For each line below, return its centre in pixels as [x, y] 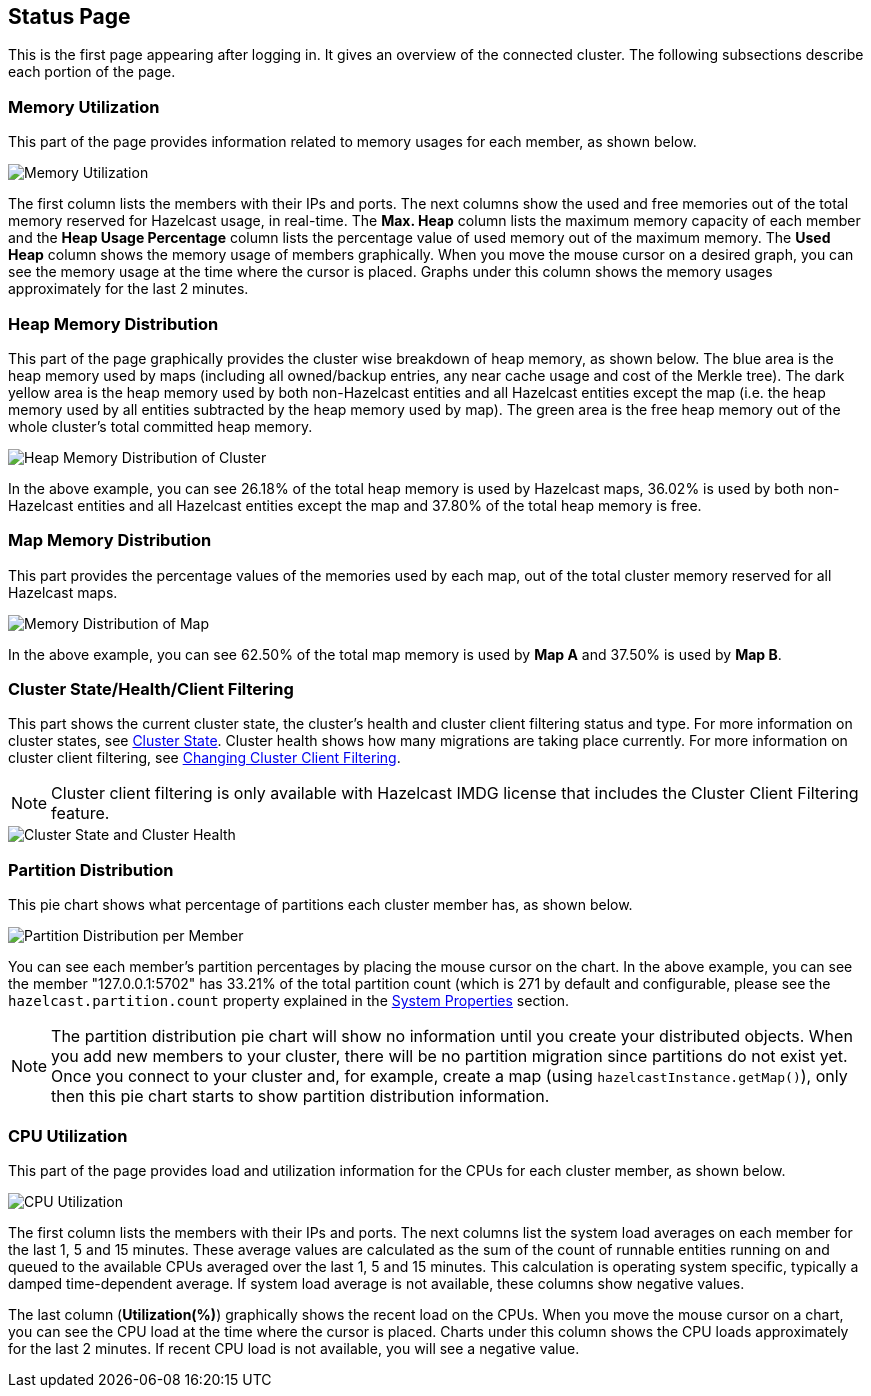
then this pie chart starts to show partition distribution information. [300, 1096]
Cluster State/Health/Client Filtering [151, 689]
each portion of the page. [92, 72]
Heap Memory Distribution [113, 323]
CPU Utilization [68, 1135]
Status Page [69, 16]
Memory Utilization [84, 106]
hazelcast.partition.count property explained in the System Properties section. [289, 1001]
